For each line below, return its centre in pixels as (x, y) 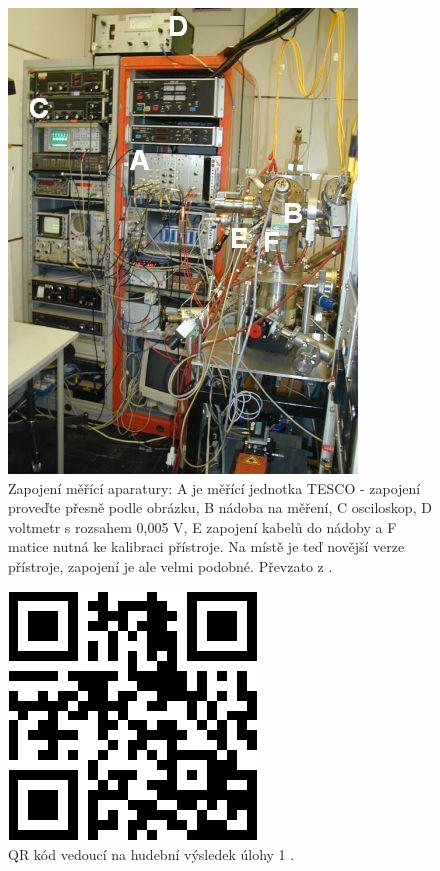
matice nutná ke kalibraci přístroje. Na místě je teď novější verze (206, 546)
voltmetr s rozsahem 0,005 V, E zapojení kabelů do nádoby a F (202, 526)
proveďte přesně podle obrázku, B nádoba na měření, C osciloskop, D (220, 507)
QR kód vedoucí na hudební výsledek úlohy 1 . (151, 854)
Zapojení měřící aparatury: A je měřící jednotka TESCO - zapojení (214, 487)
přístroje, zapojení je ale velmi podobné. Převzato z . (170, 565)
